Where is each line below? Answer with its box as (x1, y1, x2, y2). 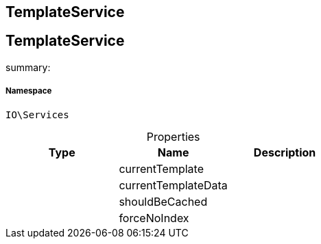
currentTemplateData (119, 178, 228, 192)
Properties (146, 129, 200, 144)
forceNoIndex (119, 211, 189, 225)
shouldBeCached (119, 194, 208, 208)
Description (253, 145, 316, 159)
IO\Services (5, 109, 69, 120)
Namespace (5, 86, 52, 96)
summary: (5, 61, 51, 73)
